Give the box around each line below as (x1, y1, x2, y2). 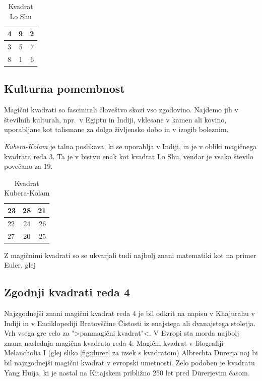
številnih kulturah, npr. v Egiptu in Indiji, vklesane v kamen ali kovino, (4, 114, 227, 124)
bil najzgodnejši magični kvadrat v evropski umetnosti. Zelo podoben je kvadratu (4, 357, 255, 368)
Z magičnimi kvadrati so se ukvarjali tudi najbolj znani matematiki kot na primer (4, 249, 256, 260)
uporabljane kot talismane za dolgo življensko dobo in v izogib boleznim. (4, 124, 229, 135)
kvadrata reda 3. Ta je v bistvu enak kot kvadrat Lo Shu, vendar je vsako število (4, 151, 253, 161)
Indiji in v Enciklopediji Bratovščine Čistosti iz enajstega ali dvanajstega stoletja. (4, 317, 256, 328)
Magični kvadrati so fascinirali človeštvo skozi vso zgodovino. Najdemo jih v (4, 104, 238, 115)
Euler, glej (4, 260, 36, 270)
